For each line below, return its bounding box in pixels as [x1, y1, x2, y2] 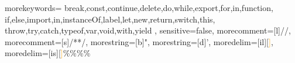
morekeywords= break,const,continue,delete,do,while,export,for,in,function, [5, 2, 273, 13]
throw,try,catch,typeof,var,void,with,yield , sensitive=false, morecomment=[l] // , [5, 24, 291, 36]
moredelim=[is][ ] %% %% [5, 47, 91, 59]
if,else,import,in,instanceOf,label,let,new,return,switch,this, [5, 13, 215, 25]
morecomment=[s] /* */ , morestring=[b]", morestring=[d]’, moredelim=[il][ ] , [5, 35, 273, 47]
